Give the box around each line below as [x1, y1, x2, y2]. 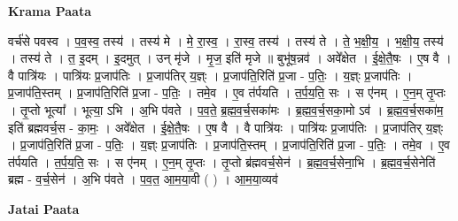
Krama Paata [8, 2, 91, 19]
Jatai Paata [8, 199, 80, 217]
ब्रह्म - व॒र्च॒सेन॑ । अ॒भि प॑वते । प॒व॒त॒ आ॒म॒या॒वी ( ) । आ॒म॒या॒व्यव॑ [8, 170, 278, 188]
